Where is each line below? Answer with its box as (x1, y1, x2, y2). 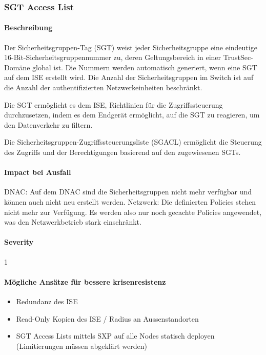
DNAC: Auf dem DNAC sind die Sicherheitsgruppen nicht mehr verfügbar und (4, 186, 252, 197)
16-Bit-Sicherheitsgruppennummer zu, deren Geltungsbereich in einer (4, 52, 221, 63)
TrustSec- (223, 52, 253, 63)
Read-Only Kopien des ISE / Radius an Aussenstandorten (16, 313, 199, 324)
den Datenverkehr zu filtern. (4, 119, 93, 130)
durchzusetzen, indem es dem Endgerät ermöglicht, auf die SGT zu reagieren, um (4, 109, 260, 120)
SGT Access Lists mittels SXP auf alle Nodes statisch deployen (16, 330, 215, 341)
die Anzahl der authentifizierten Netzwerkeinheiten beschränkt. (4, 82, 202, 93)
